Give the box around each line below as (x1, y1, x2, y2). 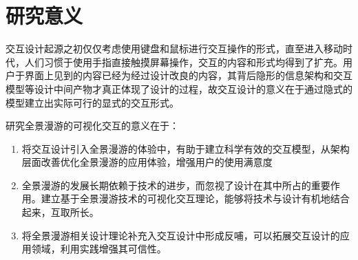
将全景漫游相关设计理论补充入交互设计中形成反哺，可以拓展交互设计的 (21, 228, 340, 242)
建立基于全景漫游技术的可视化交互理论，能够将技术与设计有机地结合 (41, 191, 350, 206)
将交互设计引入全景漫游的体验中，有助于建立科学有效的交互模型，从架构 (21, 141, 350, 155)
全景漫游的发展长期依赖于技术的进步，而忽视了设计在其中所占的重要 (21, 177, 330, 192)
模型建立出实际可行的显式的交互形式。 (6, 95, 179, 109)
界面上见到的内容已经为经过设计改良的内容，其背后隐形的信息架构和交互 (24, 68, 352, 83)
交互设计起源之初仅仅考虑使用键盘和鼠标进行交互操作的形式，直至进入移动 (6, 41, 343, 56)
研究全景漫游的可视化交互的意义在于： (6, 118, 179, 133)
